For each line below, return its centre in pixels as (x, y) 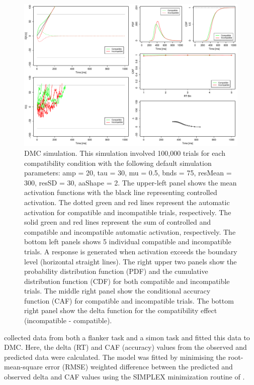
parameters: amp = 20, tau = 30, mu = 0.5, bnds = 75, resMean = (128, 173)
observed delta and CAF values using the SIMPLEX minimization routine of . (124, 377)
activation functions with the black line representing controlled (121, 192)
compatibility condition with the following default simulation (118, 163)
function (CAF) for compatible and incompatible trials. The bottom (129, 300)
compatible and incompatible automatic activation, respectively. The (130, 231)
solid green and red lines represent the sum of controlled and (118, 222)
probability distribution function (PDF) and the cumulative (116, 271)
